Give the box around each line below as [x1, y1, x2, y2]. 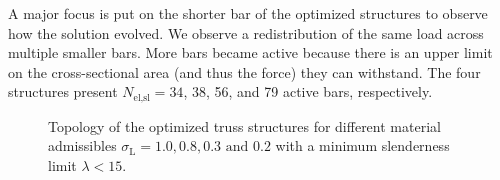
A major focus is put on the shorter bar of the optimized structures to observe [8, 3, 488, 23]
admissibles [48, 135, 117, 156]
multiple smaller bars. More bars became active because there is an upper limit [8, 42, 493, 63]
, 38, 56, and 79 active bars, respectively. [183, 81, 433, 102]
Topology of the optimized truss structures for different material [48, 115, 441, 136]
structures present [8, 81, 118, 102]
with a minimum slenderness [275, 135, 450, 156]
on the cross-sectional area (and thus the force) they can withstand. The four [8, 61, 481, 82]
